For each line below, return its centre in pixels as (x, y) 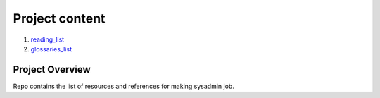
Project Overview (52, 69)
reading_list (47, 39)
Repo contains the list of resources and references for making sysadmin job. (124, 86)
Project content (59, 18)
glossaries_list (51, 49)
